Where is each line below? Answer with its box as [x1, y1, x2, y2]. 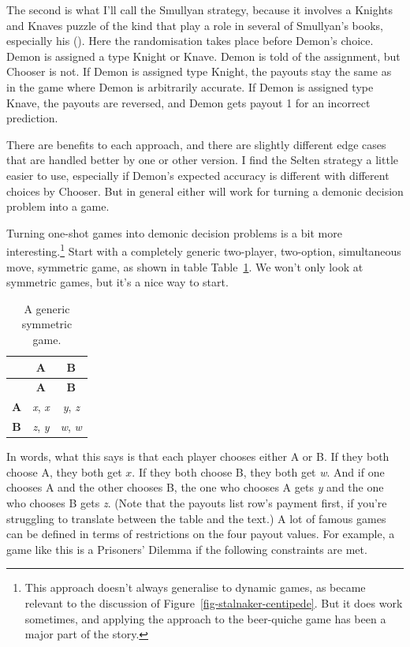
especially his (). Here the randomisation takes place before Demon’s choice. [6, 32, 374, 49]
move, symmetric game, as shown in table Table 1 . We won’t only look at [6, 258, 363, 275]
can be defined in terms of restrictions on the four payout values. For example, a [6, 525, 395, 542]
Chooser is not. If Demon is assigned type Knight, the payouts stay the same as [6, 63, 392, 80]
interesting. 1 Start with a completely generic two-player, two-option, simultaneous [6, 241, 401, 259]
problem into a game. [6, 198, 110, 215]
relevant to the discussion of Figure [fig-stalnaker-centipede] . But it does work [24, 594, 403, 611]
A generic [24, 300, 70, 316]
